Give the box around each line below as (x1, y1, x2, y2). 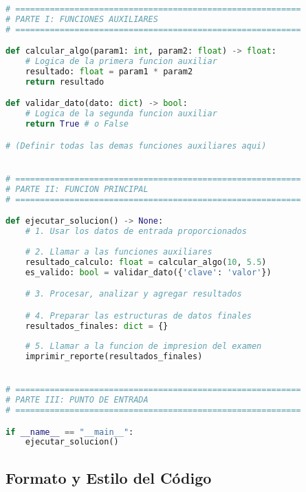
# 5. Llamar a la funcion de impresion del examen (25, 341, 262, 352)
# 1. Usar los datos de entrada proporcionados (25, 226, 247, 237)
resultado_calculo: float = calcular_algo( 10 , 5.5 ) (25, 257, 267, 267)
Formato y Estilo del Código (6, 467, 212, 488)
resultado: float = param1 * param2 (25, 67, 193, 77)
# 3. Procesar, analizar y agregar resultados (25, 289, 242, 299)
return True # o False (25, 119, 129, 129)
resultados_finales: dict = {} (25, 321, 168, 331)
